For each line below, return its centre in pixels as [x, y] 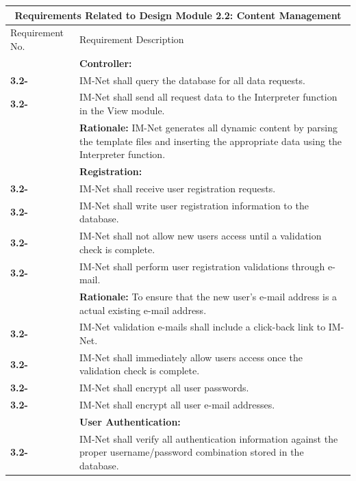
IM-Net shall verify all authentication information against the [209, 438]
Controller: [106, 63]
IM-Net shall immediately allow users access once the [191, 357]
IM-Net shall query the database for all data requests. [192, 80]
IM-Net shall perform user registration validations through [202, 266]
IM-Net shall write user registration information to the [194, 205]
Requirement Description [132, 39]
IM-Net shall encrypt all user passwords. [164, 388]
